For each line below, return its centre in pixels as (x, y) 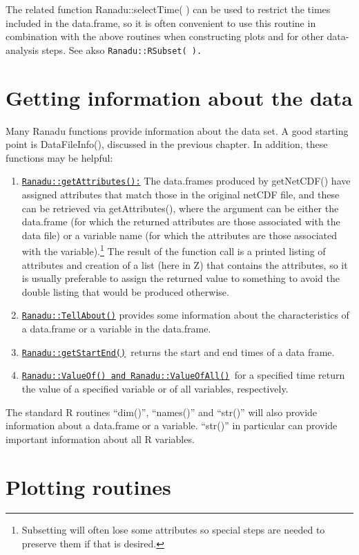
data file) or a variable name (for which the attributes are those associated (179, 235)
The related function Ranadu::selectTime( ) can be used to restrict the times (168, 9)
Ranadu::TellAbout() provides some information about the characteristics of (185, 315)
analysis (22, 49)
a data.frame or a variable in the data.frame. (116, 329)
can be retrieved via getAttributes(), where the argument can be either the (180, 208)
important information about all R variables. (100, 439)
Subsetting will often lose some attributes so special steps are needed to (173, 530)
